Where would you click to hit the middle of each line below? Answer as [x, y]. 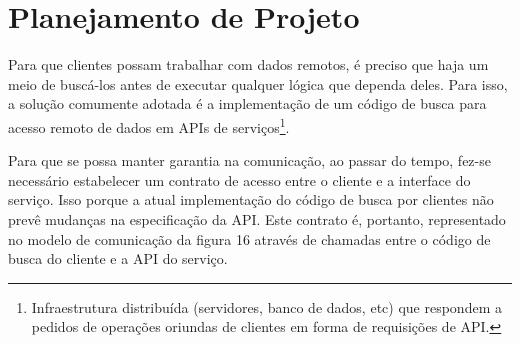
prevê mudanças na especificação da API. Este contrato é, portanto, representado [257, 218]
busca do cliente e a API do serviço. [118, 258]
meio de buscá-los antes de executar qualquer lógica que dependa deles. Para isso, [258, 83]
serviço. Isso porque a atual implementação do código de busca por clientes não [251, 199]
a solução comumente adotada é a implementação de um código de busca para [247, 103]
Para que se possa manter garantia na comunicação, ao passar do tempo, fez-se [249, 160]
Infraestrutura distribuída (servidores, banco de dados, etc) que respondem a [266, 306]
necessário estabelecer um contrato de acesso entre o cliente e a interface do [239, 179]
